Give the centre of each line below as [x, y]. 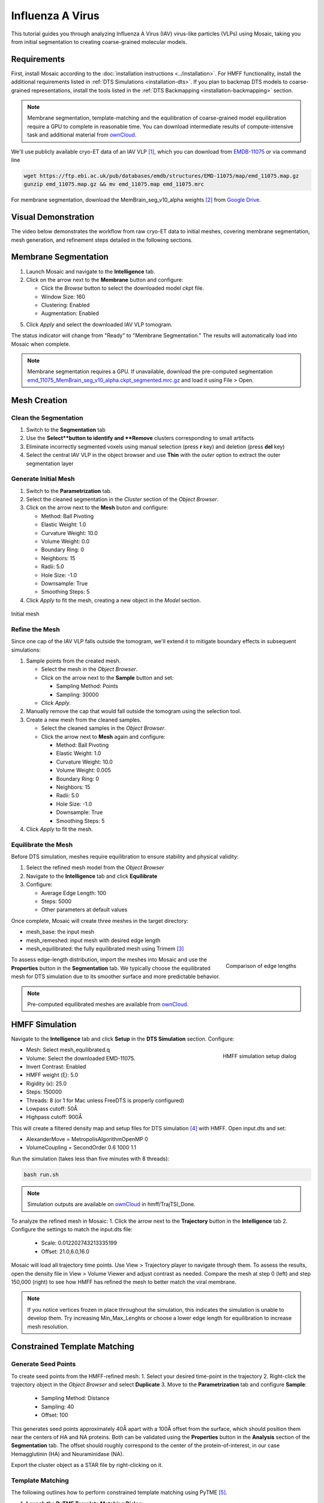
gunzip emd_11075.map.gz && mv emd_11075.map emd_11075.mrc [114, 184]
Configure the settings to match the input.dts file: [72, 1229]
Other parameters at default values [84, 910]
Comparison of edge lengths [261, 966]
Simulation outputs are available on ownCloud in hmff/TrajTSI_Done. [111, 1204]
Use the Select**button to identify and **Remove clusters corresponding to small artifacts [140, 438]
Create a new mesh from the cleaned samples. [84, 720]
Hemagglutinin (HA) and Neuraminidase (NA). [67, 1454]
